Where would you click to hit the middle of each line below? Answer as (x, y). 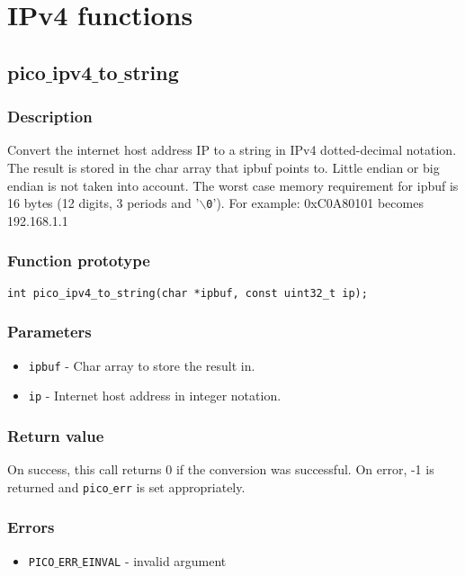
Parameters (49, 332)
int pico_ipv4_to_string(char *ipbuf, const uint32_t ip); (188, 293)
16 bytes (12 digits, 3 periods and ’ (103, 203)
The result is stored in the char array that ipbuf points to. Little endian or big (224, 167)
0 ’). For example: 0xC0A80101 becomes (315, 203)
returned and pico (58, 486)
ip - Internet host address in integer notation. (155, 396)
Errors (31, 527)
